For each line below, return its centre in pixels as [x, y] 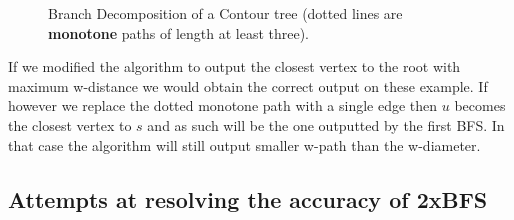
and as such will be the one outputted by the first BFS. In [326, 124]
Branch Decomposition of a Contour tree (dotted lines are [225, 13]
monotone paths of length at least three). [179, 32]
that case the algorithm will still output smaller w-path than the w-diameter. [244, 144]
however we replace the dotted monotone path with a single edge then [223, 105]
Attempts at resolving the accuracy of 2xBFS [248, 198]
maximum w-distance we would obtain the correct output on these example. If [248, 85]
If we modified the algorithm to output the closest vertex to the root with [234, 66]
